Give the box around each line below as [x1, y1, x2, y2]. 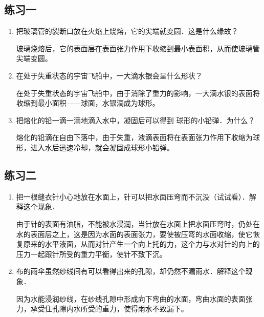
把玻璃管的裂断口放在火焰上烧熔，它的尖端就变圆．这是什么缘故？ [16, 26, 238, 36]
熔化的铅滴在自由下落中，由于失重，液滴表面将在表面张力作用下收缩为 [16, 132, 253, 143]
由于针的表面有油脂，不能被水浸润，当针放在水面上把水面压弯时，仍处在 [16, 218, 260, 229]
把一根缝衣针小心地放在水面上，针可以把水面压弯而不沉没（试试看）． [16, 191, 249, 202]
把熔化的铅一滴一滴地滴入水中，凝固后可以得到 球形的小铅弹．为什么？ [16, 114, 255, 125]
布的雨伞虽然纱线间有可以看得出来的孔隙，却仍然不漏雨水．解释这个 [16, 266, 246, 276]
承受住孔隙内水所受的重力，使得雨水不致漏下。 [30, 303, 188, 314]
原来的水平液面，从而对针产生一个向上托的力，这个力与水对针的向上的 [23, 239, 260, 249]
